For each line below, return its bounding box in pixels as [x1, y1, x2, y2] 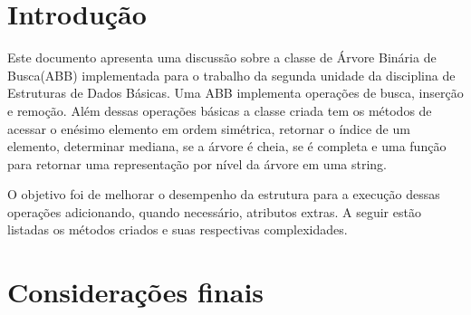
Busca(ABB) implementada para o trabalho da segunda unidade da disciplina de [7, 65, 456, 84]
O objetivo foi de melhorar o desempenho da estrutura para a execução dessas [7, 185, 440, 204]
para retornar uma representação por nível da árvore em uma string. [7, 154, 387, 173]
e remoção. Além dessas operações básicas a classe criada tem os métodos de [7, 100, 432, 119]
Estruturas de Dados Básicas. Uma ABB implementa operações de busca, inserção [7, 83, 464, 102]
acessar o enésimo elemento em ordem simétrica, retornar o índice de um [7, 119, 410, 138]
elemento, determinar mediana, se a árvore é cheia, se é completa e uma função [7, 137, 447, 156]
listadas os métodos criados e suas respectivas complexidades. [7, 220, 348, 239]
